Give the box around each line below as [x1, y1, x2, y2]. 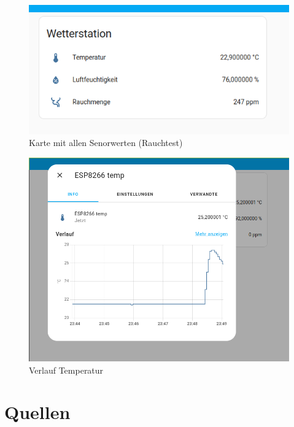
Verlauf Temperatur [29, 363, 104, 376]
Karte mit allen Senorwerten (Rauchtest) [29, 136, 183, 149]
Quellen [4, 399, 71, 425]
